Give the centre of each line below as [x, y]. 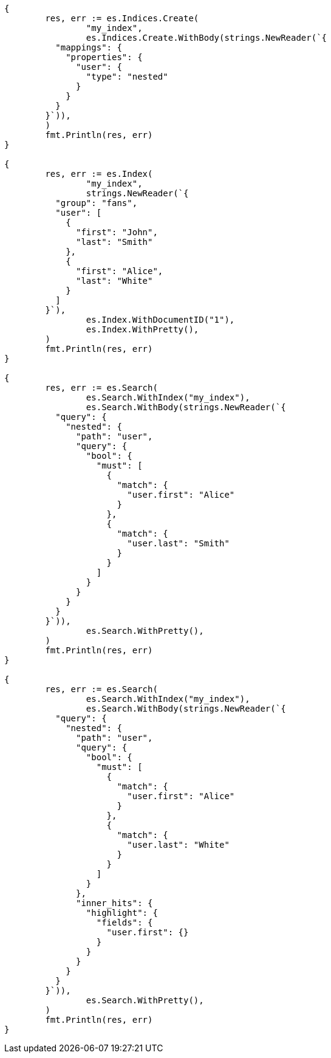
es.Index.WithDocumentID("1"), [160, 320]
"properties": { [104, 57]
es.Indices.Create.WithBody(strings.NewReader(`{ [206, 38]
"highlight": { [122, 913]
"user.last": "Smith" [178, 543]
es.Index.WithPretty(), [142, 329]
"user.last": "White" [178, 845]
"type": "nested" [127, 77]
